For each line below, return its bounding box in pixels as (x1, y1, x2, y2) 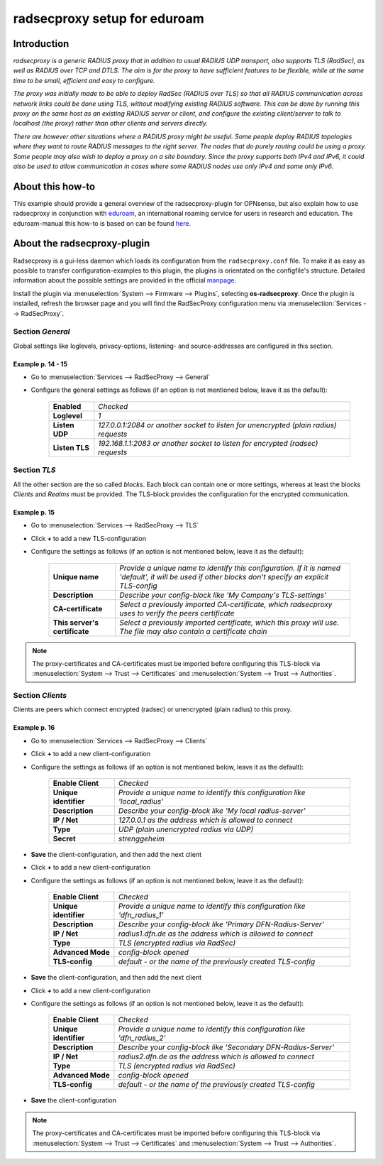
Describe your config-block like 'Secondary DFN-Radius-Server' (118, 1042, 335, 1052)
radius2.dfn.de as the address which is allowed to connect (118, 1051, 315, 1061)
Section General (13, 327, 70, 337)
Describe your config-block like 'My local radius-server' (118, 806, 306, 816)
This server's (52, 618, 99, 628)
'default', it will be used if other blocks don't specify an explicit (119, 571, 329, 581)
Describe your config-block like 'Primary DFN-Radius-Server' (118, 919, 324, 929)
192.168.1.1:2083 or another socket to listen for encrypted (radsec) (98, 438, 318, 448)
